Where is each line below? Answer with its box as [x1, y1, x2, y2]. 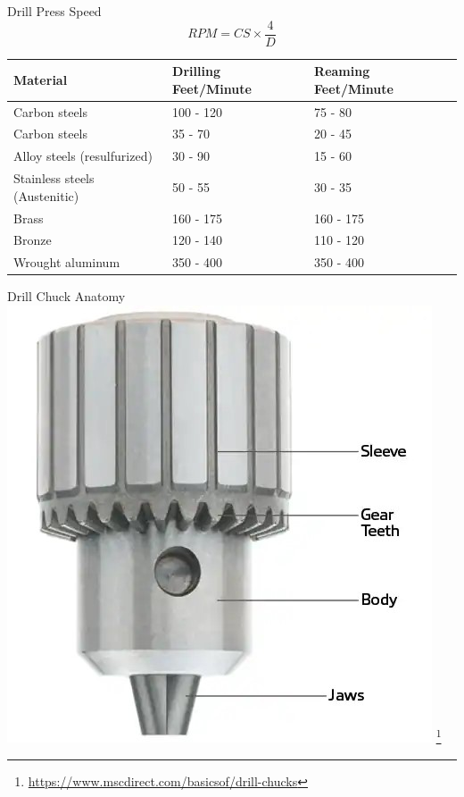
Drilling [172, 62, 220, 80]
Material [13, 70, 68, 88]
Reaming [314, 62, 370, 80]
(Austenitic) [13, 186, 79, 205]
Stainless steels [13, 169, 95, 188]
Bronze [13, 231, 52, 249]
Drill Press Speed [7, 2, 102, 20]
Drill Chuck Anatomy [7, 287, 126, 306]
